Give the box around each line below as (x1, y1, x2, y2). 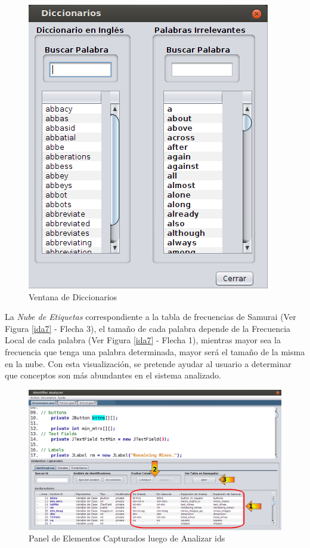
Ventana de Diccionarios (29, 290, 117, 303)
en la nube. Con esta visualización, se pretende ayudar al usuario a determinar (5, 357, 292, 370)
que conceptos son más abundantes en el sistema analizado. (5, 369, 221, 381)
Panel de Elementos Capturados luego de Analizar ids (29, 532, 225, 544)
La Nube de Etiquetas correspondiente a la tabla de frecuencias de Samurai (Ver (5, 310, 296, 323)
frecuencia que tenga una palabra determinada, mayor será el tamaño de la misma (5, 345, 305, 358)
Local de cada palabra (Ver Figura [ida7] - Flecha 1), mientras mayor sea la (5, 334, 281, 346)
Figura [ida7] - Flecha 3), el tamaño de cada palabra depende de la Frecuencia (5, 322, 291, 334)
